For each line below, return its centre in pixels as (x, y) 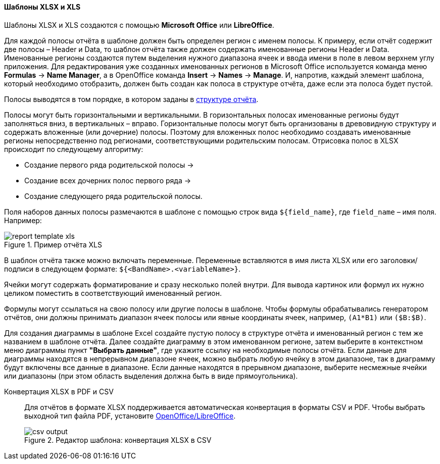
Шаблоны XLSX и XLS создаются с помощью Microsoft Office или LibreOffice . (139, 25)
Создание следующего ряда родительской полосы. (113, 196)
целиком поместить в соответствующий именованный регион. (113, 293)
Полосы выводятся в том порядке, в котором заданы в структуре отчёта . (131, 99)
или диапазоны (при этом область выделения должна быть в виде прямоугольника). (151, 376)
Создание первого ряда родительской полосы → (109, 165)
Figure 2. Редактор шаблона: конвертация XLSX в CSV (118, 440)
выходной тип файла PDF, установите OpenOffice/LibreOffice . (130, 416)
